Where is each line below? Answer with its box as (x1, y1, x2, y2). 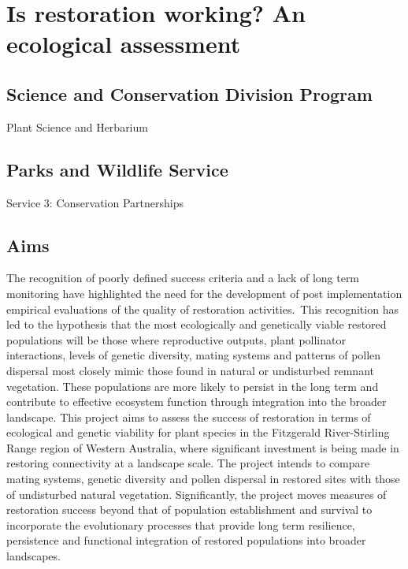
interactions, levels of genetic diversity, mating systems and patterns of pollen (6, 347, 381, 363)
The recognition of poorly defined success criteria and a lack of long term (6, 270, 360, 286)
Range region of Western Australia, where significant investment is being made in (6, 439, 399, 456)
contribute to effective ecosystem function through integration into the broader (6, 393, 387, 410)
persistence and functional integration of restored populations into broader (6, 532, 366, 549)
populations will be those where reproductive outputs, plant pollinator (6, 331, 346, 348)
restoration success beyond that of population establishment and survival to (6, 501, 373, 518)
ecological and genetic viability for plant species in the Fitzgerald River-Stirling (6, 424, 390, 441)
